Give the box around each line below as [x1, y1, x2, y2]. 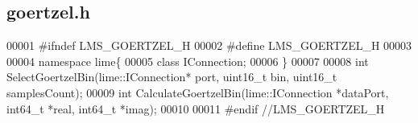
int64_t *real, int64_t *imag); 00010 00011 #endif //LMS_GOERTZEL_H [6, 100, 385, 117]
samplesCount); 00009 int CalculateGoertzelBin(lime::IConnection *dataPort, [6, 84, 389, 100]
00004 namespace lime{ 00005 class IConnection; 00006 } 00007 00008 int [6, 52, 369, 69]
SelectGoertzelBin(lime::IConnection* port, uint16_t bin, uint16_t [6, 68, 337, 85]
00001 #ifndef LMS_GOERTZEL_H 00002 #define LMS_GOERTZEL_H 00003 [6, 37, 412, 54]
